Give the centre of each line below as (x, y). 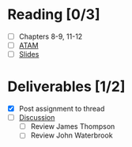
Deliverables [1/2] (66, 87)
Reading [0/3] (54, 15)
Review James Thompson (73, 126)
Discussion (37, 118)
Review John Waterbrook (72, 135)
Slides (29, 55)
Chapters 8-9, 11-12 (51, 36)
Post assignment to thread (62, 109)
